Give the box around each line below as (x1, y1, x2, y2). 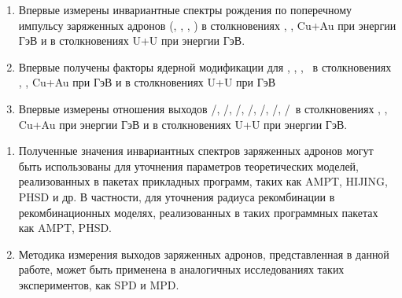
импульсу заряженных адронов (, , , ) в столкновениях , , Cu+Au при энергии (18, 17, 396, 33)
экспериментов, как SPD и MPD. (18, 276, 179, 292)
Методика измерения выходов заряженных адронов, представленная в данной (18, 245, 389, 262)
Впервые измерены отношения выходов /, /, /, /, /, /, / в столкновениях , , (18, 100, 388, 116)
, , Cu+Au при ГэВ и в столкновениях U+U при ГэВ (18, 74, 276, 90)
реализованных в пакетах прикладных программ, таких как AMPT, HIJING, (18, 173, 388, 189)
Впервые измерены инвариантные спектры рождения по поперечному (18, 2, 352, 17)
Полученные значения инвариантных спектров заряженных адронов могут (18, 142, 374, 159)
